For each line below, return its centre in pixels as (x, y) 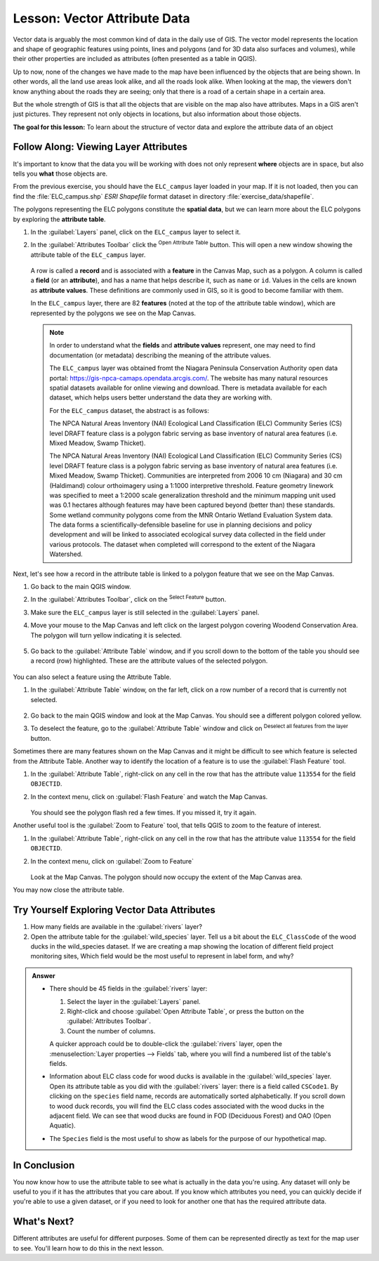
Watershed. (66, 554)
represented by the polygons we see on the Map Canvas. (113, 313)
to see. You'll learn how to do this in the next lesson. (88, 1248)
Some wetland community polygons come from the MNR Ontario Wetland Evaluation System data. (191, 515)
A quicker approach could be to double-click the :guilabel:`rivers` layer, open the (166, 1044)
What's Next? (44, 1222)
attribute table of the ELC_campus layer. (88, 255)
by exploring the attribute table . (59, 219)
